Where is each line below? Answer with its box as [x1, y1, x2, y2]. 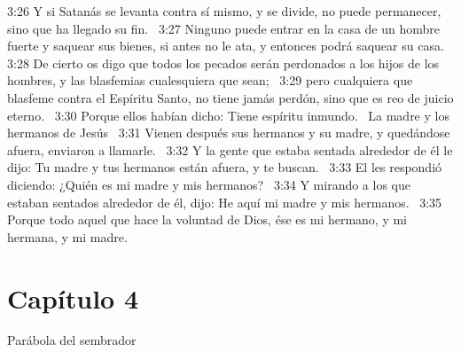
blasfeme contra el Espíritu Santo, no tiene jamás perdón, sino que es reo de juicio [7, 88, 454, 106]
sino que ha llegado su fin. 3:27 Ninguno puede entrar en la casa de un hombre [7, 19, 441, 37]
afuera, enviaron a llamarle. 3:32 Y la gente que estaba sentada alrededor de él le [7, 140, 453, 159]
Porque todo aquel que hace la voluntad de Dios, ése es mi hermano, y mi [7, 210, 407, 229]
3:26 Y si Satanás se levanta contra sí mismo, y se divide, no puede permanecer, [7, 2, 441, 20]
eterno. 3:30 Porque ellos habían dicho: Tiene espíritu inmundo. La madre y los [7, 106, 449, 124]
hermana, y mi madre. [7, 227, 128, 246]
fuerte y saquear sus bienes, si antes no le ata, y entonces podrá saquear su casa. [7, 36, 444, 55]
